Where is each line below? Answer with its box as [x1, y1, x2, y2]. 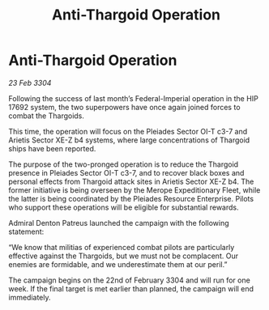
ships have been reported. [8, 143, 96, 153]
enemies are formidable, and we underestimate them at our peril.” [8, 259, 228, 269]
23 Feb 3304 [8, 78, 52, 87]
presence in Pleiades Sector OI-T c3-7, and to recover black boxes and [8, 168, 245, 177]
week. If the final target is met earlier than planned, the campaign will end [8, 283, 254, 293]
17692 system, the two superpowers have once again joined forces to [8, 102, 241, 112]
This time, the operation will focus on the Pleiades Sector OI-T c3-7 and [8, 126, 248, 136]
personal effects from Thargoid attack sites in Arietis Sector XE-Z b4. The [8, 176, 254, 186]
